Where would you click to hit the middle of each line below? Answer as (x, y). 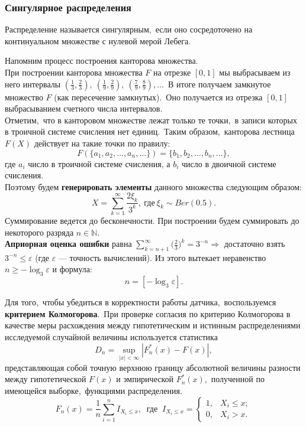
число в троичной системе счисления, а (99, 163)
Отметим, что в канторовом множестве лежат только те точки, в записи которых (151, 120)
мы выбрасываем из (255, 72)
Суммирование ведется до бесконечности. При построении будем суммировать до (152, 220)
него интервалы (33, 84)
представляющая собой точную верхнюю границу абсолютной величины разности (153, 367)
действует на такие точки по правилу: (102, 143)
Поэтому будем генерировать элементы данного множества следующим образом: (153, 186)
